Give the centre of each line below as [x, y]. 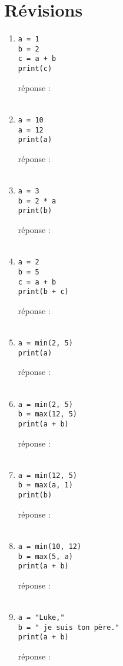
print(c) [35, 69]
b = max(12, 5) [48, 414]
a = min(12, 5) [48, 475]
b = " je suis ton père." [69, 627]
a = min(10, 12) [50, 546]
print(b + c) [43, 292]
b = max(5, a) [45, 556]
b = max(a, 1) [45, 485]
